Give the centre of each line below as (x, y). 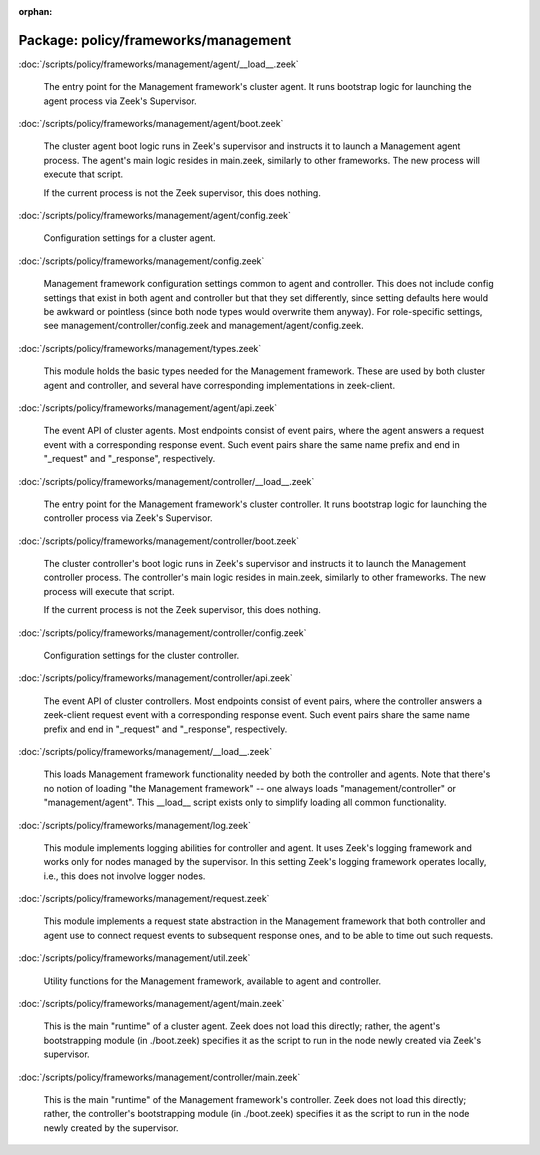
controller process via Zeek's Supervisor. (128, 518)
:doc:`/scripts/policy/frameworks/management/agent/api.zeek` (148, 407)
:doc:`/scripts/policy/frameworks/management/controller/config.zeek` (162, 632)
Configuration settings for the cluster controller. (141, 656)
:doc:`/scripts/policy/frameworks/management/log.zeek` (135, 825)
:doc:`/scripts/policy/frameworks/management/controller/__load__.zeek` (166, 481)
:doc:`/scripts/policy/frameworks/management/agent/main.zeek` (151, 1004)
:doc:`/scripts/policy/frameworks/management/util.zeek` (134, 958)
